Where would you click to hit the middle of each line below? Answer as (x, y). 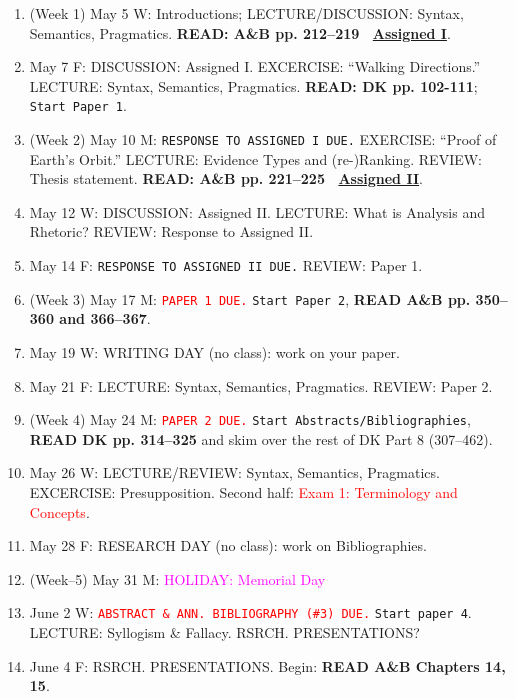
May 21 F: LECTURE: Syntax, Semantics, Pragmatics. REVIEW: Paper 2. (261, 385)
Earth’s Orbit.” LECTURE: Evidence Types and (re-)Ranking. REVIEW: (256, 158)
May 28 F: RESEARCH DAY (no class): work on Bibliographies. (228, 545)
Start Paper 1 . (78, 105)
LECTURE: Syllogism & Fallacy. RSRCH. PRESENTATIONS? (224, 632)
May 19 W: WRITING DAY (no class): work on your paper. (214, 351)
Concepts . (59, 511)
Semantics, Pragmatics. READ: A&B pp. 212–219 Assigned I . (240, 32)
